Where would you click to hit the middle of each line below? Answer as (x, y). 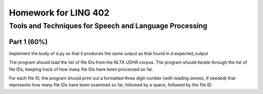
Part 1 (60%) (28, 42)
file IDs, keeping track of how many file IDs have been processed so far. (81, 69)
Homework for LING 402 (59, 13)
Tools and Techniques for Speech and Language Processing (108, 26)
